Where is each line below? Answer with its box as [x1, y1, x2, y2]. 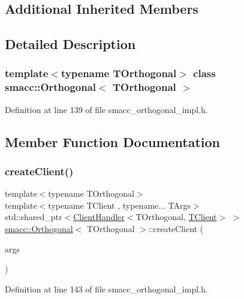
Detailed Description [5, 35, 136, 53]
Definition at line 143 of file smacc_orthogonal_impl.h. [5, 282, 208, 295]
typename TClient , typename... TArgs [48, 199, 191, 211]
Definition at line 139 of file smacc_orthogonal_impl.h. [5, 103, 208, 115]
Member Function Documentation [5, 132, 221, 151]
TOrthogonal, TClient [135, 210, 217, 223]
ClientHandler [73, 210, 125, 223]
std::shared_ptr [5, 210, 62, 223]
